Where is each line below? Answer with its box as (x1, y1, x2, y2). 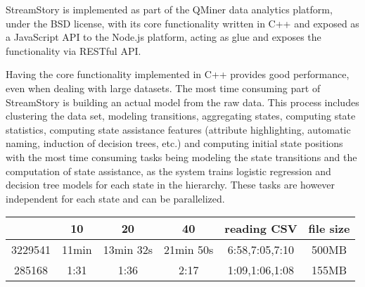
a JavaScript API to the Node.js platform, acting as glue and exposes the (6, 30, 321, 44)
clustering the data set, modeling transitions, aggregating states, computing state (6, 108, 356, 123)
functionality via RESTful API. (6, 43, 141, 58)
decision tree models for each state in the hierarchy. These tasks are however (6, 177, 335, 192)
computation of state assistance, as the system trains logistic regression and (6, 163, 331, 178)
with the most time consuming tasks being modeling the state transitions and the (6, 149, 357, 164)
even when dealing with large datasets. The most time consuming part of (6, 80, 321, 95)
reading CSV (224, 220, 297, 237)
